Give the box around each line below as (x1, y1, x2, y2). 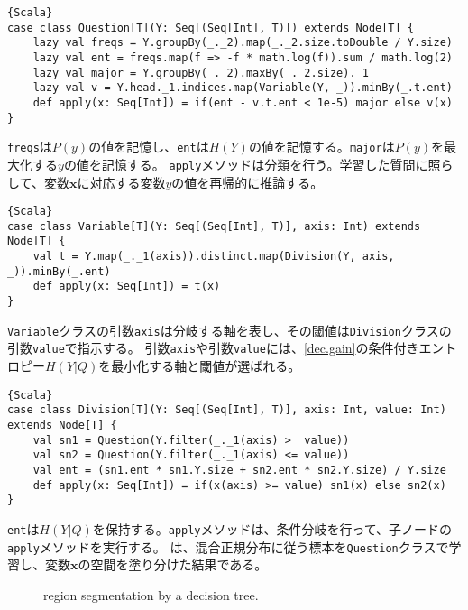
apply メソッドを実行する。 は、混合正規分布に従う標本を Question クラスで (7, 537, 449, 556)
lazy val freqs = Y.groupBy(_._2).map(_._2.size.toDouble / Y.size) (32, 36, 453, 50)
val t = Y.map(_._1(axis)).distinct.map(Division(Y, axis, (32, 250, 395, 263)
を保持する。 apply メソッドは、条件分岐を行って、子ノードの (92, 519, 453, 538)
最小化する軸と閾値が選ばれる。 (111, 356, 301, 375)
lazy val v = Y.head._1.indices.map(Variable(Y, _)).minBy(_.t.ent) (32, 81, 453, 95)
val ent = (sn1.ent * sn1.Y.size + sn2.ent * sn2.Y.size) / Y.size (32, 463, 446, 476)
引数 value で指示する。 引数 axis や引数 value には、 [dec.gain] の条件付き (7, 338, 419, 357)
